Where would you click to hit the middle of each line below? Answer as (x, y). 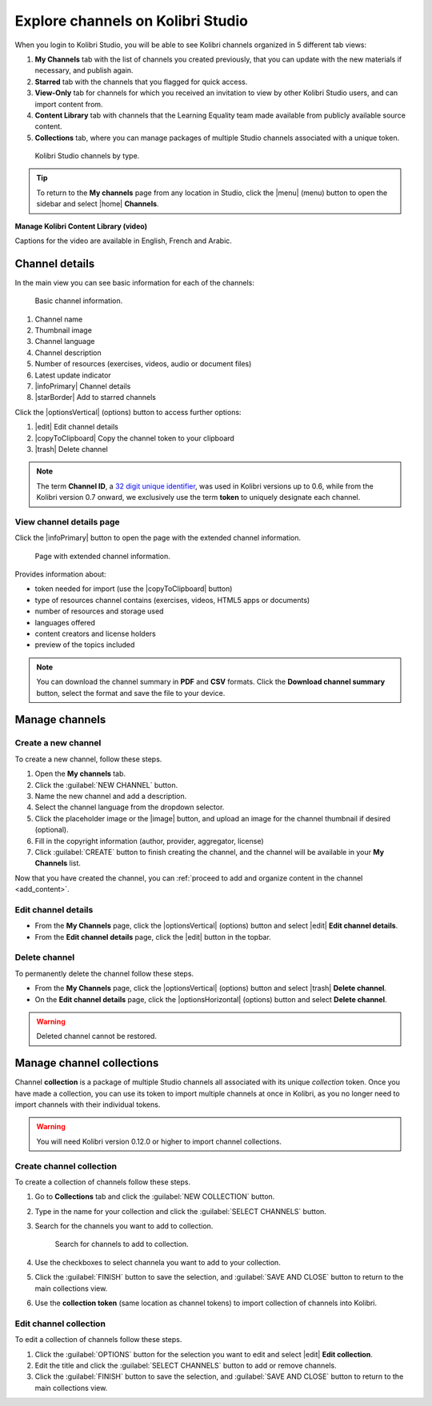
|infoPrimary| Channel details (83, 386)
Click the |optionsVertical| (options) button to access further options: (128, 412)
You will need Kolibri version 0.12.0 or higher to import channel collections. (159, 1141)
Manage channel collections (87, 1063)
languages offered (65, 622)
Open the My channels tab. (80, 774)
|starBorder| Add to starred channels (95, 397)
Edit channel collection (60, 1324)
